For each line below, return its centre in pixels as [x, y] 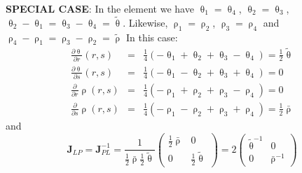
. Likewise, [145, 22]
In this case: [152, 37]
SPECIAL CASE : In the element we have [100, 8]
